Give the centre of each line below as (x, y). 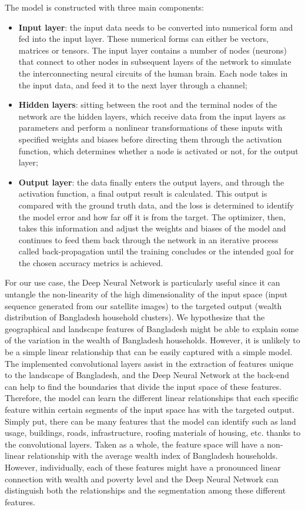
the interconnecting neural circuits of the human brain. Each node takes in (153, 73)
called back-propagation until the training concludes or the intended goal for (156, 251)
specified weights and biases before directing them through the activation (150, 139)
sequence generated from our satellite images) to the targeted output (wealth (143, 305)
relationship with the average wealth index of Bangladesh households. (152, 456)
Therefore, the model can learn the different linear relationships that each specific (152, 398)
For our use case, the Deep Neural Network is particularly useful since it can (143, 282)
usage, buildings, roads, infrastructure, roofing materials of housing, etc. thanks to (153, 433)
